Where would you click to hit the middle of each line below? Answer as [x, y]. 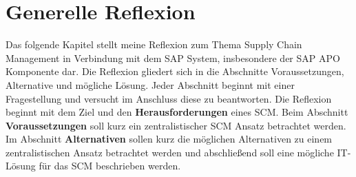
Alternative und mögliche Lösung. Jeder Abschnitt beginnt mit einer [150, 84]
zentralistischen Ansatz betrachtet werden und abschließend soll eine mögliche [170, 152]
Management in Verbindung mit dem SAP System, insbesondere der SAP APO [173, 58]
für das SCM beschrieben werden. [110, 166]
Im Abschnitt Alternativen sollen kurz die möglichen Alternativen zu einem [169, 139]
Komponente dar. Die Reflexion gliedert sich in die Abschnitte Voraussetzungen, [175, 71]
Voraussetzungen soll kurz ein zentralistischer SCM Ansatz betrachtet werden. [176, 125]
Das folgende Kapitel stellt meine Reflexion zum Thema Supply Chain [154, 44]
